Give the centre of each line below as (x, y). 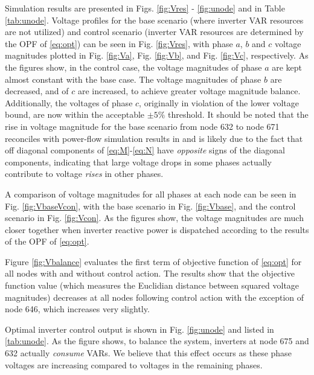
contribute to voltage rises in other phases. (84, 174)
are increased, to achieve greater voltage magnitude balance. (189, 91)
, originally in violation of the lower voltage (219, 102)
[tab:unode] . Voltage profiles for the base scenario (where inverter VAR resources (154, 20)
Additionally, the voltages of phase (69, 102)
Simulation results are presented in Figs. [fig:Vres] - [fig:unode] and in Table (145, 8)
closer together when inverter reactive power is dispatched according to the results (157, 229)
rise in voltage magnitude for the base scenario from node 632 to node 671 (142, 126)
